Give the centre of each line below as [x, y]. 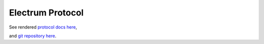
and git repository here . [33, 36]
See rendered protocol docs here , [43, 27]
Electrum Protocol [46, 13]
